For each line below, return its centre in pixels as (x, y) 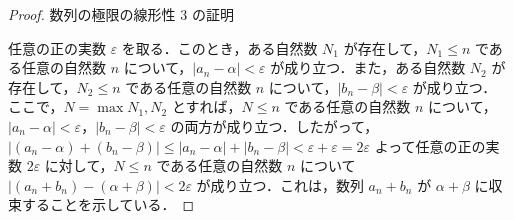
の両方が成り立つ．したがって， (274, 125)
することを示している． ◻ (108, 204)
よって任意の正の (430, 145)
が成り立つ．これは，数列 (280, 184)
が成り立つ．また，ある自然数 (368, 67)
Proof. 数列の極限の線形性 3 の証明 (121, 14)
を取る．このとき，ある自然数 (219, 47)
